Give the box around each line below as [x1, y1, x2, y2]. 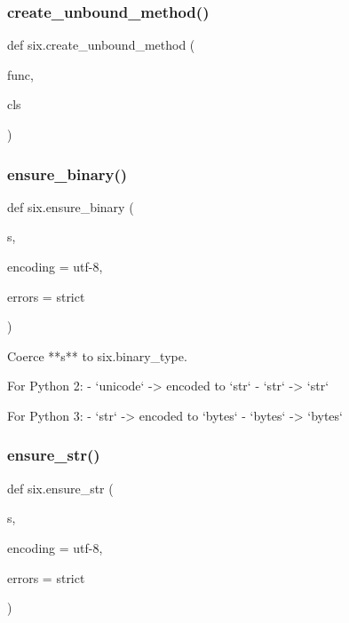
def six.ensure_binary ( [7, 197, 134, 216]
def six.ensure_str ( [7, 478, 114, 497]
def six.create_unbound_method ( [7, 35, 195, 54]
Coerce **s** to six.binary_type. [7, 346, 187, 365]
